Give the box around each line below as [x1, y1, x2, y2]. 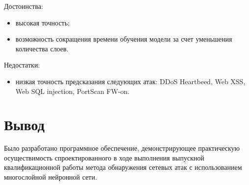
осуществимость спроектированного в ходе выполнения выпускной [4, 152, 204, 162]
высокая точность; [15, 17, 70, 27]
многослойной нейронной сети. [4, 172, 97, 182]
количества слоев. [15, 43, 69, 53]
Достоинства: [4, 1, 43, 11]
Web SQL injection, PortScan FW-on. [15, 86, 130, 96]
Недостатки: [4, 60, 40, 70]
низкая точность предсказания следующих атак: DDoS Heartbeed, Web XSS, [15, 76, 246, 86]
